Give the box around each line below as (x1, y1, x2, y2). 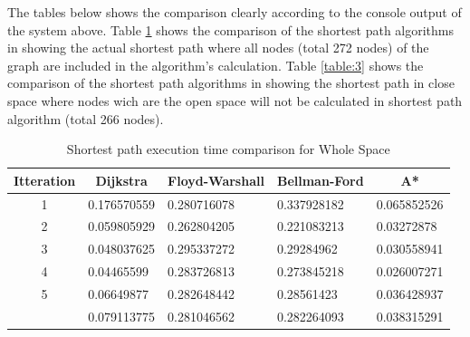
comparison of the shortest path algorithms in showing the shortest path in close (7, 73, 455, 92)
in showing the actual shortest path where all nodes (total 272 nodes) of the (7, 38, 429, 57)
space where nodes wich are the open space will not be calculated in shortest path (7, 91, 463, 110)
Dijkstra (95, 170, 148, 189)
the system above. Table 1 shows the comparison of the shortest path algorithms (7, 20, 455, 39)
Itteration (14, 170, 76, 189)
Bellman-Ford (276, 170, 364, 189)
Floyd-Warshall (168, 170, 264, 189)
